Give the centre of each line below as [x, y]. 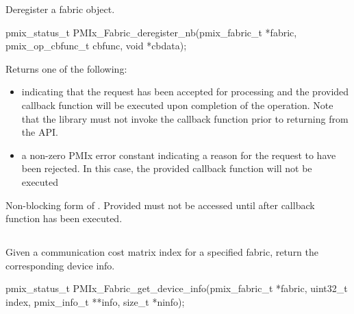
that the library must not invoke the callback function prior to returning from [185, 118]
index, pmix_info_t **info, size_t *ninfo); [95, 301]
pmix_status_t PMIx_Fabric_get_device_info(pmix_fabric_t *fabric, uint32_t [177, 288]
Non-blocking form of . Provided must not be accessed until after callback [160, 205]
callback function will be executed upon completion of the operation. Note [177, 105]
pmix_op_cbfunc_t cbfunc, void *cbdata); [96, 46]
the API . [40, 132]
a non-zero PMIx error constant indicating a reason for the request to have [179, 155]
